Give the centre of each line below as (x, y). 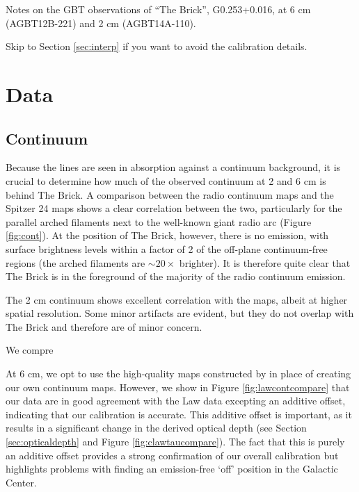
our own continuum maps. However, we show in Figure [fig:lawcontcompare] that (178, 387)
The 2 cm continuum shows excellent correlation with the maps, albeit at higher (177, 299)
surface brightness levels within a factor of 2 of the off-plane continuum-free (167, 248)
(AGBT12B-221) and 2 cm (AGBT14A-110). (101, 23)
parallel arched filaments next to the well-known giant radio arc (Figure (159, 221)
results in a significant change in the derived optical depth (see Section (156, 428)
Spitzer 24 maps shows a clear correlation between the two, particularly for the (174, 208)
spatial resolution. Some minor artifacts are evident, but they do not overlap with (180, 313)
